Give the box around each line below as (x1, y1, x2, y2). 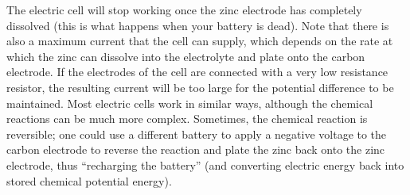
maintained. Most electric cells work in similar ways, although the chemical (6, 94, 373, 111)
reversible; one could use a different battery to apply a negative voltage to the (6, 125, 387, 142)
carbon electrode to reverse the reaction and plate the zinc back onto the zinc (6, 141, 385, 158)
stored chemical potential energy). (6, 172, 172, 189)
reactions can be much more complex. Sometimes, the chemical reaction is (6, 110, 368, 127)
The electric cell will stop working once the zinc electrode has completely (6, 2, 362, 17)
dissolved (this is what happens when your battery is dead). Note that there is (6, 17, 389, 33)
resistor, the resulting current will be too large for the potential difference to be (6, 78, 394, 95)
